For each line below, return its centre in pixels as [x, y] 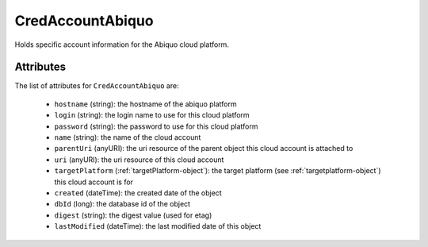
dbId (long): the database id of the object [122, 204]
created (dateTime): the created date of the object [138, 193]
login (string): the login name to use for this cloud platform [152, 115]
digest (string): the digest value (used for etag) [133, 215]
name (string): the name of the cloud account [128, 137]
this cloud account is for [94, 182]
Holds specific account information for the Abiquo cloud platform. [122, 44]
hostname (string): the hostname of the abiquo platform [145, 104]
